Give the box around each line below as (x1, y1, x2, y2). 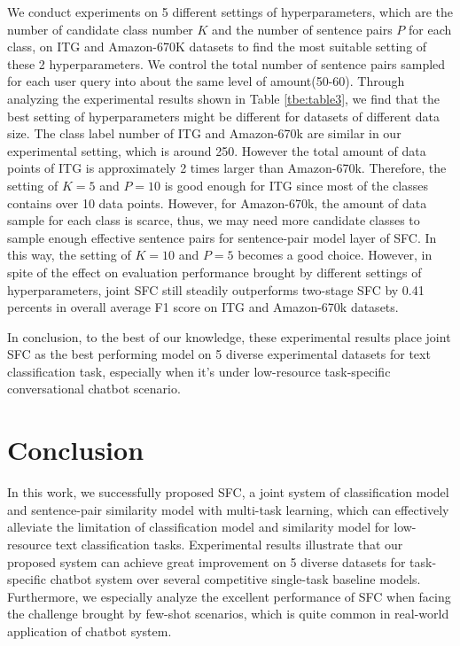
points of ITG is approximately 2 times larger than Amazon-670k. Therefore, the (7, 159, 447, 177)
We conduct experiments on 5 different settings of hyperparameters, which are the (7, 3, 453, 20)
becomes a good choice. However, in (238, 245, 433, 264)
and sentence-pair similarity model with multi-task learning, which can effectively (7, 500, 449, 518)
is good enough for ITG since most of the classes (164, 175, 428, 194)
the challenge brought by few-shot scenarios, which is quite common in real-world (7, 604, 449, 623)
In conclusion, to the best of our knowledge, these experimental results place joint (7, 327, 451, 346)
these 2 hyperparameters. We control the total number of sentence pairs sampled (7, 54, 446, 73)
